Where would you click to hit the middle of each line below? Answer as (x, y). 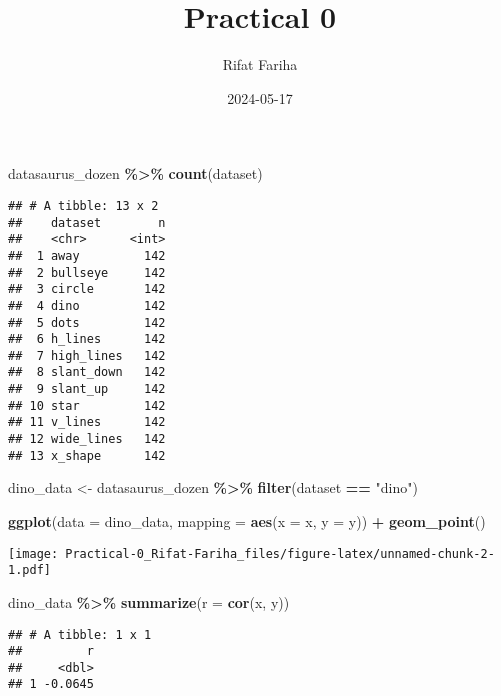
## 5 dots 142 (87, 322)
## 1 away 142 (87, 255)
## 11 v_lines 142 (87, 422)
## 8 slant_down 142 (87, 372)
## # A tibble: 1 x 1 (80, 634)
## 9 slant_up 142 (87, 389)
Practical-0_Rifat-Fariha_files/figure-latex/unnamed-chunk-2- (280, 553)
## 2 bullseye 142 (87, 272)
